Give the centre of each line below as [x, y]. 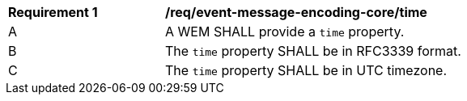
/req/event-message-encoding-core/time [296, 12]
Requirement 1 [53, 12]
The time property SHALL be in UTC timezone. [306, 70]
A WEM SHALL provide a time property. [285, 32]
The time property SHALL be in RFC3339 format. [313, 51]
